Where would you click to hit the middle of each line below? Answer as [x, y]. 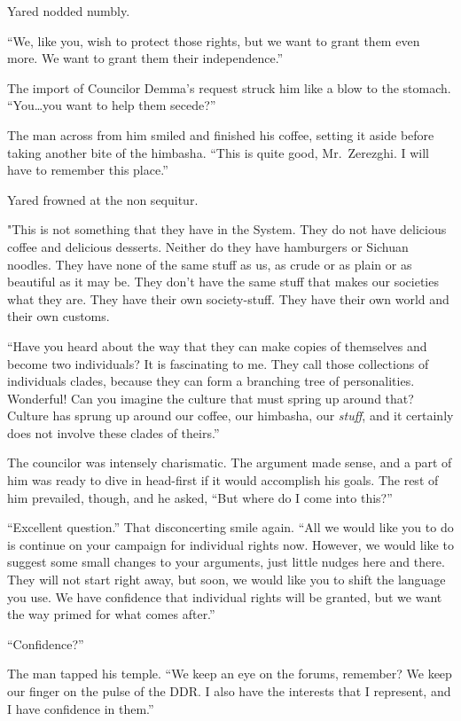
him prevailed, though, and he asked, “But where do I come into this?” [200, 497]
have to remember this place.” [88, 170]
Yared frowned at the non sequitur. [103, 199]
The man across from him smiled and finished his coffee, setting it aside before [221, 134]
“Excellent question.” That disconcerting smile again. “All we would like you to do [230, 527]
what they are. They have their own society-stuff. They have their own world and [228, 298]
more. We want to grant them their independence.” [145, 58]
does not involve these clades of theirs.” [113, 432]
